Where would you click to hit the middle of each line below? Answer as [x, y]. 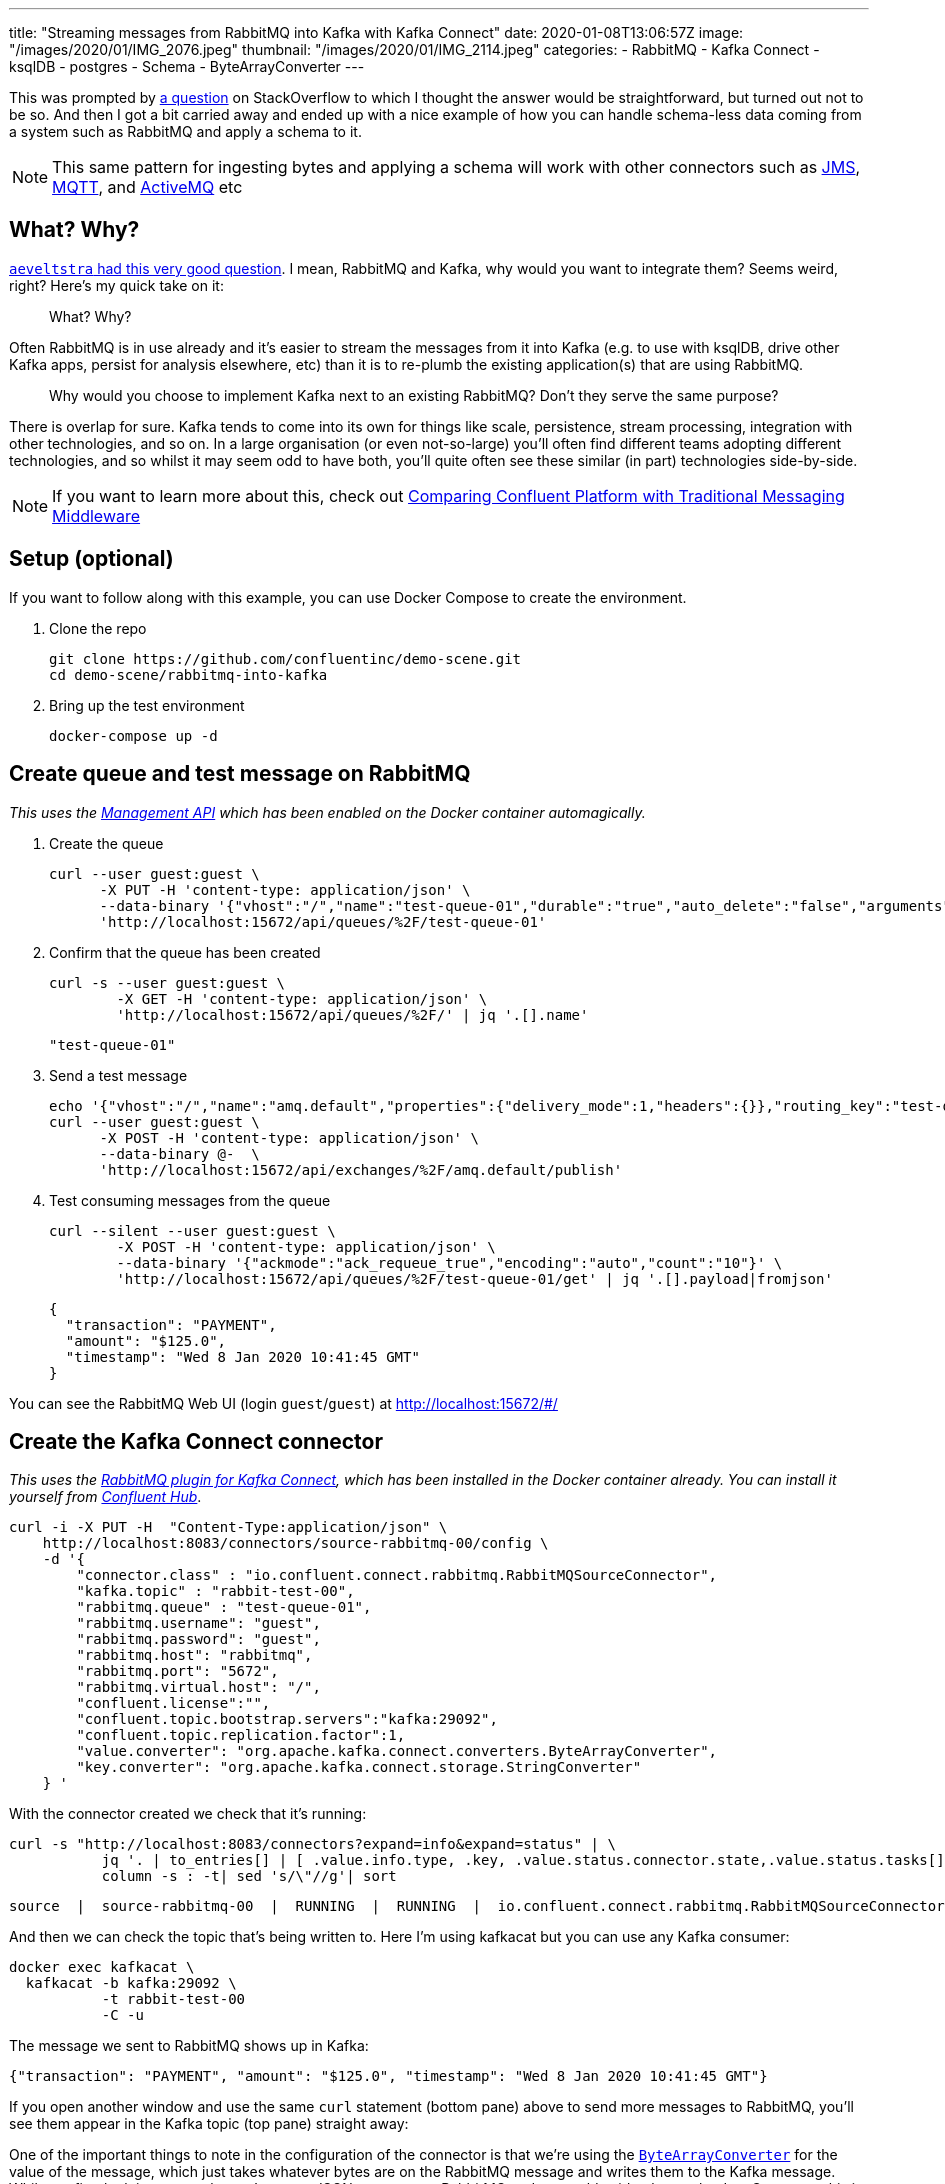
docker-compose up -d [133, 735]
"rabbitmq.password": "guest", [198, 1639]
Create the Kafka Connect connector [196, 1441]
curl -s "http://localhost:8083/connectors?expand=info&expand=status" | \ [312, 1844]
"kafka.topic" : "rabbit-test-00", [215, 1591]
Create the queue [106, 843]
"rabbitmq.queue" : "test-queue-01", [224, 1607]
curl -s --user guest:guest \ [167, 982]
